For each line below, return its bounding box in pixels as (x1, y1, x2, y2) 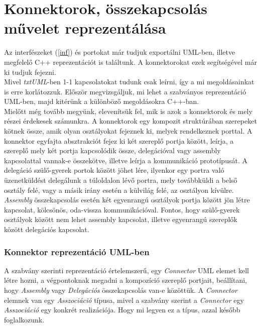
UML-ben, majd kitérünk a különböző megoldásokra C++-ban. (4, 96, 199, 106)
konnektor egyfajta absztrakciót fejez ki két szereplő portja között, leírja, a (4, 135, 234, 146)
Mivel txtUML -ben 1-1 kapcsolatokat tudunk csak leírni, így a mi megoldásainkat (4, 76, 254, 87)
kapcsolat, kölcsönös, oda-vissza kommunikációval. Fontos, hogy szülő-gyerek (4, 204, 240, 214)
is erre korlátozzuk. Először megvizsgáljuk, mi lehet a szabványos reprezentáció (4, 86, 246, 96)
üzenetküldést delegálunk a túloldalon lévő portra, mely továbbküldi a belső (4, 175, 237, 185)
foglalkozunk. (4, 314, 45, 324)
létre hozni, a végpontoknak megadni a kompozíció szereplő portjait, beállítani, (4, 275, 247, 285)
